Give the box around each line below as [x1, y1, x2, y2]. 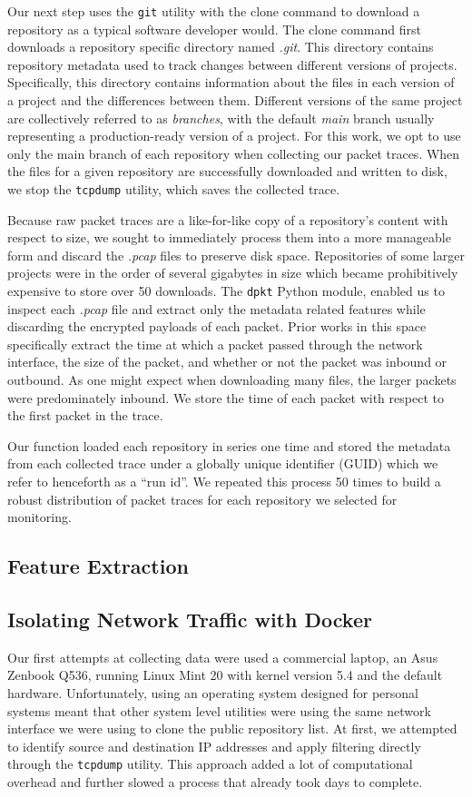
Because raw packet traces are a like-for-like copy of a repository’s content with [7, 210, 448, 229]
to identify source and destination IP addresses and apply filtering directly [7, 736, 421, 755]
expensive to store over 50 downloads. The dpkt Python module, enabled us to [7, 281, 445, 300]
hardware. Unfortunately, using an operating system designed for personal [7, 683, 418, 702]
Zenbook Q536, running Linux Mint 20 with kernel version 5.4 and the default [7, 665, 443, 684]
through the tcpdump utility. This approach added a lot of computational [7, 754, 413, 773]
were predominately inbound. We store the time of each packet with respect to [7, 388, 444, 407]
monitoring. [7, 507, 72, 526]
